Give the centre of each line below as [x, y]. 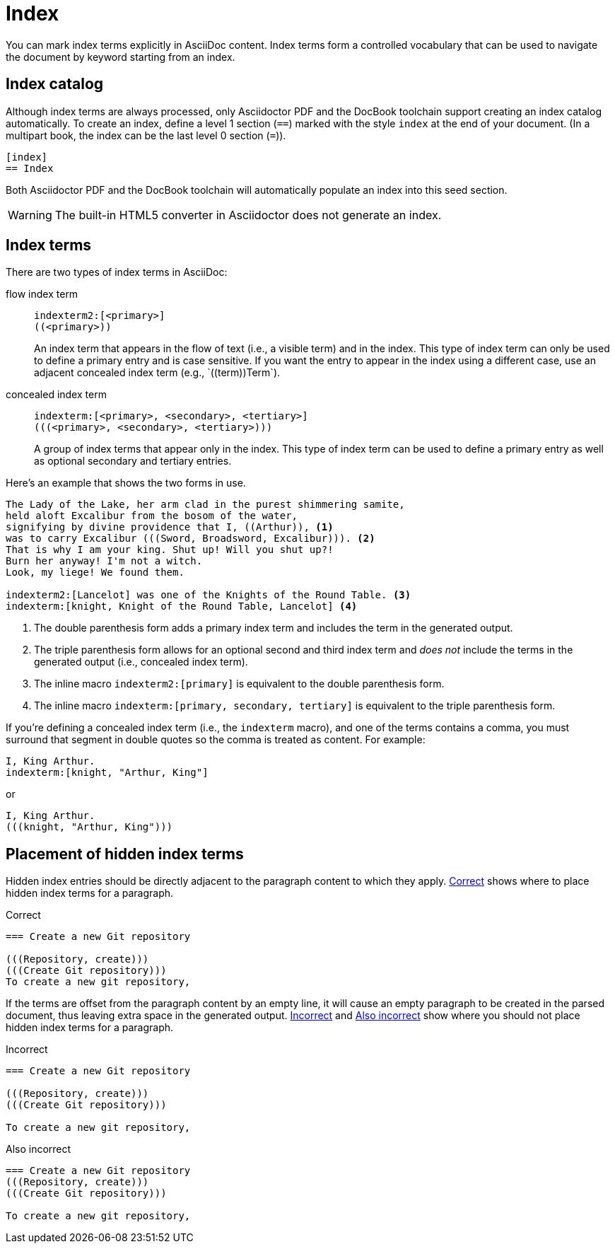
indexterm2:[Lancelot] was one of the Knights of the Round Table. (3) [209, 595]
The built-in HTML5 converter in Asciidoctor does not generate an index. [248, 215]
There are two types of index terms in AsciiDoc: [117, 272]
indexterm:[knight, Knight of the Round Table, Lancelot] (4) [182, 606]
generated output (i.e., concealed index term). [141, 662]
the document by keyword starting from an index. [121, 57]
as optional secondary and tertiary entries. [133, 461]
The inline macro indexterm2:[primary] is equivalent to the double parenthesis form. [239, 684]
